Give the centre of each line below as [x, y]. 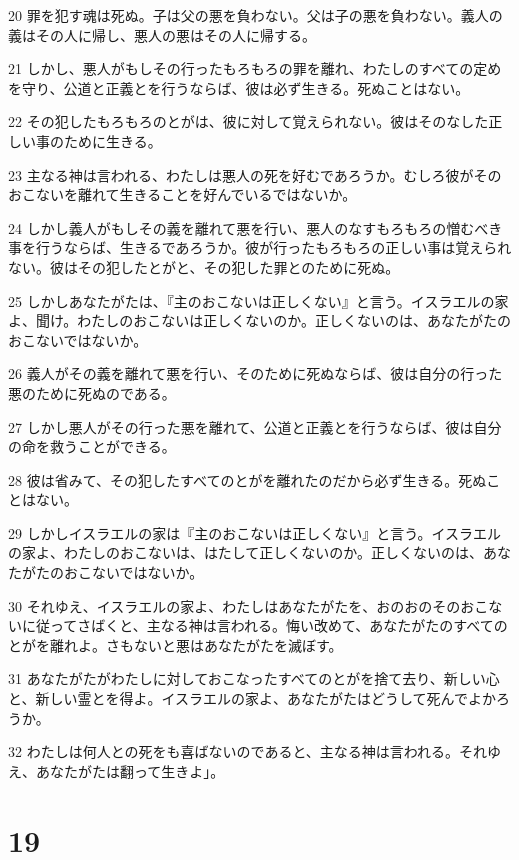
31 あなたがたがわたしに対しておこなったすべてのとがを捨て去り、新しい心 [254, 678]
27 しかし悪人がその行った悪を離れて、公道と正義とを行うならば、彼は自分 [255, 426]
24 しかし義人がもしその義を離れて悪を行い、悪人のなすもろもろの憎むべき [255, 227]
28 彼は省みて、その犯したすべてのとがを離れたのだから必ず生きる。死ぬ [247, 479]
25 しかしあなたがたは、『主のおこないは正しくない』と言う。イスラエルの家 [258, 300]
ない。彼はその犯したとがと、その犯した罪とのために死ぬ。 [204, 266]
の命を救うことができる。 [92, 446]
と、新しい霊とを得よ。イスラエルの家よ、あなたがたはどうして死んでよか [252, 698]
